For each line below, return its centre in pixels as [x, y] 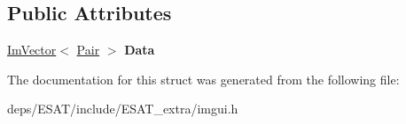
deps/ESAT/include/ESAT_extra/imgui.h [123, 109]
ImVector [32, 50]
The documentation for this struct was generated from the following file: [203, 79]
